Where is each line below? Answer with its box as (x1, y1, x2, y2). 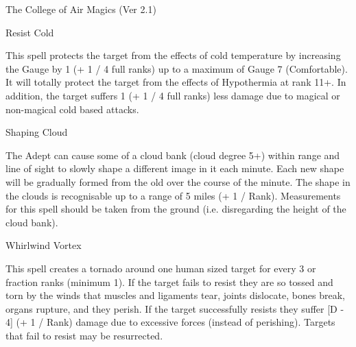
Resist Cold (5, 25, 54, 39)
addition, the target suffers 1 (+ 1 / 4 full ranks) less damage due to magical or (5, 88, 340, 102)
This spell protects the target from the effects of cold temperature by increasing (5, 48, 341, 62)
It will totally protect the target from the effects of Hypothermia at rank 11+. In (5, 75, 346, 89)
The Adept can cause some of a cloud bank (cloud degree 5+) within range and (5, 147, 340, 162)
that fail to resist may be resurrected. (5, 328, 163, 342)
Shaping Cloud (5, 125, 68, 139)
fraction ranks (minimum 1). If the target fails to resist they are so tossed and (5, 274, 333, 289)
